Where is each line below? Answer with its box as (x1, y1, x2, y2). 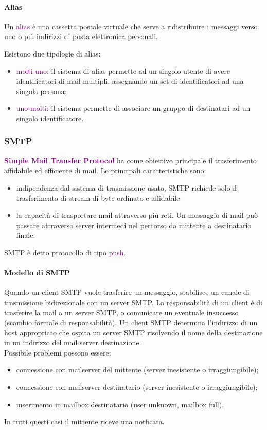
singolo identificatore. (16, 113, 84, 123)
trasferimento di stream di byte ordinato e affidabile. (16, 192, 182, 203)
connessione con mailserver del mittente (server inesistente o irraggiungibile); (16, 364, 259, 375)
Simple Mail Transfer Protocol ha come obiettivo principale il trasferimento (4, 155, 257, 165)
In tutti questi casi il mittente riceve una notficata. (4, 416, 165, 427)
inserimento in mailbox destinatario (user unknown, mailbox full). (16, 399, 224, 409)
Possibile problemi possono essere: (4, 347, 111, 358)
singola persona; (16, 85, 67, 96)
